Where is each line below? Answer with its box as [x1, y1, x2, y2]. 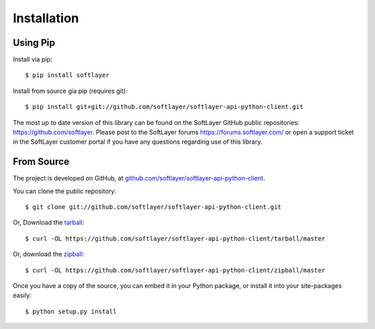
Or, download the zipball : [12, 250, 85, 258]
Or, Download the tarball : [12, 219, 85, 227]
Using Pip [12, 37, 56, 49]
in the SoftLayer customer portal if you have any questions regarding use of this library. [12, 137, 263, 146]
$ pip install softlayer [25, 71, 110, 79]
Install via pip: [12, 56, 53, 64]
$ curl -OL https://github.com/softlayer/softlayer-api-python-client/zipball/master [25, 266, 326, 274]
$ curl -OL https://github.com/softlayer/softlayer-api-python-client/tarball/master [25, 235, 326, 242]
